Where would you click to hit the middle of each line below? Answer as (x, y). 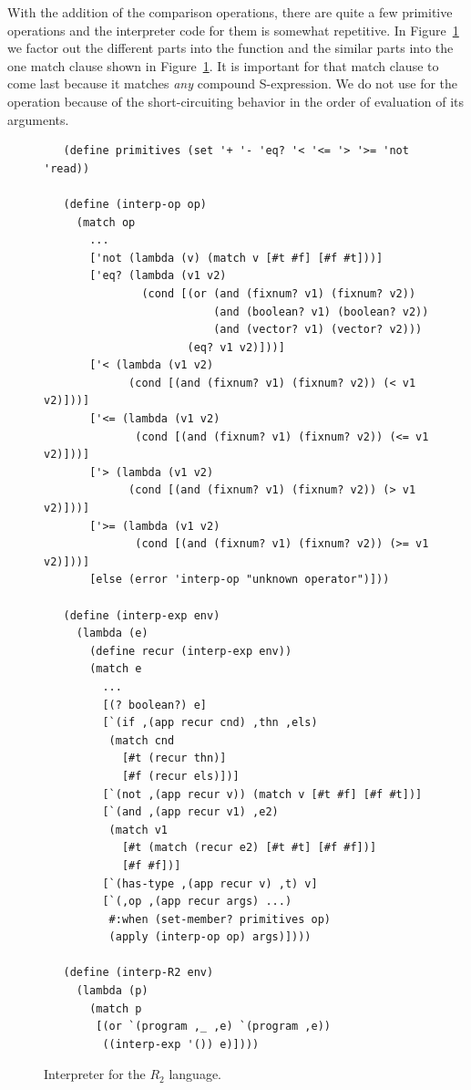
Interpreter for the (95, 1074)
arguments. (38, 119)
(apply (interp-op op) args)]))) (210, 937)
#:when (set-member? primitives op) (220, 919)
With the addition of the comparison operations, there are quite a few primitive (230, 12)
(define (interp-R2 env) (138, 973)
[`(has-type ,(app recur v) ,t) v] (210, 883)
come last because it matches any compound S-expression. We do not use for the (233, 83)
